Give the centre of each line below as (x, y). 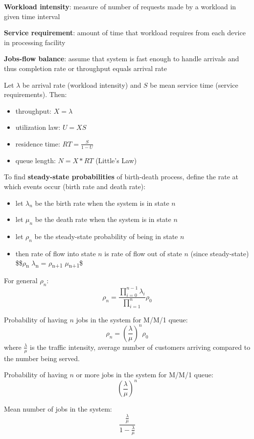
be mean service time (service (194, 85)
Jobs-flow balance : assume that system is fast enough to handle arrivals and (122, 59)
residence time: (38, 143)
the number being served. (42, 358)
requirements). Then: (35, 94)
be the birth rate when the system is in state (102, 203)
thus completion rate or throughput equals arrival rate (85, 68)
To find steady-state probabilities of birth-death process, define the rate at (121, 177)
